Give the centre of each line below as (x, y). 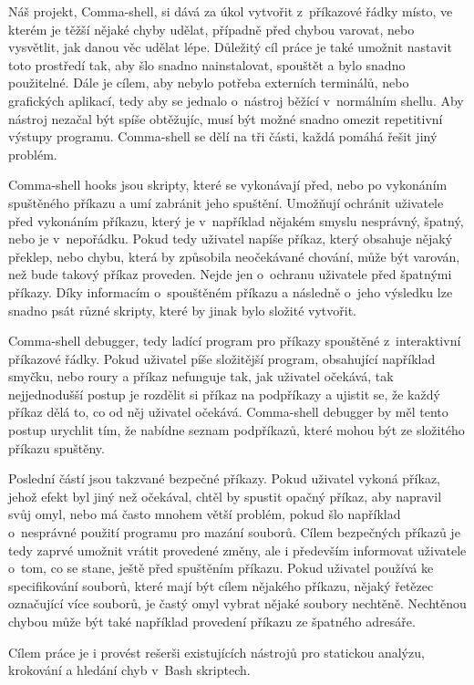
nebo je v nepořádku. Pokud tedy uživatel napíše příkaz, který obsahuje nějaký (231, 239)
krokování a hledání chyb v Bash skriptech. (129, 670)
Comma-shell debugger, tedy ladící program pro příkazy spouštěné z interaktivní (235, 341)
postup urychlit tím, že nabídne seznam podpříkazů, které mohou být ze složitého (237, 430)
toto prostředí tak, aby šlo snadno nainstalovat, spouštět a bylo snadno (207, 64)
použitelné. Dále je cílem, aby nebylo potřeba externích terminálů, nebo (209, 83)
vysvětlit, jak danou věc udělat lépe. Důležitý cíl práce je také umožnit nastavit (230, 47)
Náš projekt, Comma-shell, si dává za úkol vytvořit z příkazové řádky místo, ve (231, 11)
